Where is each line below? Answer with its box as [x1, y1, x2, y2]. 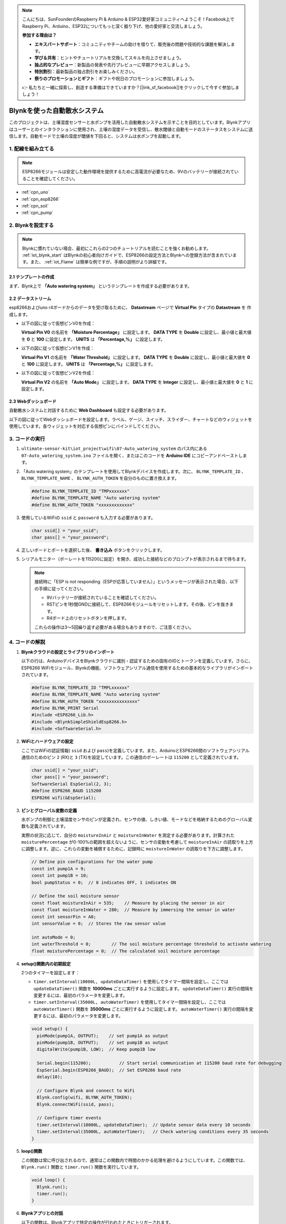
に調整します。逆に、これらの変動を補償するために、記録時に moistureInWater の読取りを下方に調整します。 [21, 846, 245, 852]
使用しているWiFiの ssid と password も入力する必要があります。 [21, 515, 155, 520]
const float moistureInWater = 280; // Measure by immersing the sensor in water [31, 907, 236, 913]
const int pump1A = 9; [31, 866, 86, 871]
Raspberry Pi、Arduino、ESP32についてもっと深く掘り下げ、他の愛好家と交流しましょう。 [22, 23, 205, 29]
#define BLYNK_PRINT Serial [31, 706, 99, 711]
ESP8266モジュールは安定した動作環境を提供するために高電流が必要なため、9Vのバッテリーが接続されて [22, 169, 235, 175]
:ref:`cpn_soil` [21, 203, 49, 209]
